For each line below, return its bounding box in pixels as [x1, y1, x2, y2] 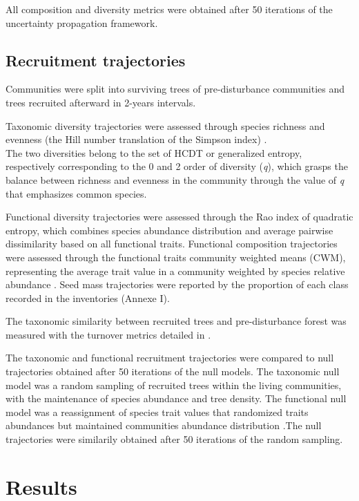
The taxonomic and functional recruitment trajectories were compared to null [6, 350, 334, 365]
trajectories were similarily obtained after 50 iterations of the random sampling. [6, 432, 343, 446]
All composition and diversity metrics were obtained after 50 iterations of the [6, 2, 333, 16]
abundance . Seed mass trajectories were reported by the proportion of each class [6, 277, 349, 292]
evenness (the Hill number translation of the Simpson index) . [6, 132, 267, 146]
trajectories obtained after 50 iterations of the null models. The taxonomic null [6, 364, 340, 379]
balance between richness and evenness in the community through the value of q [6, 172, 345, 187]
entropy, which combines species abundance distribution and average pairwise [6, 223, 333, 237]
